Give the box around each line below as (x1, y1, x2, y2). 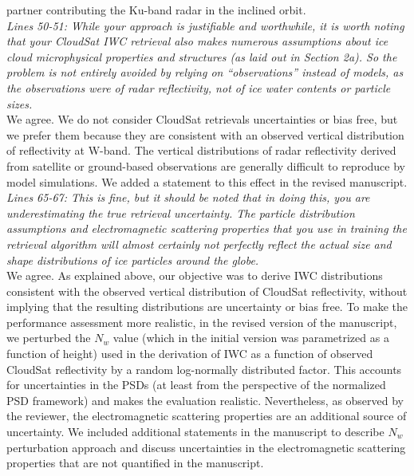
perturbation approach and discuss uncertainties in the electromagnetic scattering (6, 439, 406, 455)
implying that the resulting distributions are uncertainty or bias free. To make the (6, 298, 408, 315)
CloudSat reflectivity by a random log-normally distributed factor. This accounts (6, 360, 402, 377)
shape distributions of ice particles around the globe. (6, 251, 259, 268)
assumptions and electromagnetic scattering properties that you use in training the (6, 220, 407, 237)
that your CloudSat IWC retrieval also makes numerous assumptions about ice (6, 33, 388, 49)
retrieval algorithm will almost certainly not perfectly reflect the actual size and (6, 235, 392, 252)
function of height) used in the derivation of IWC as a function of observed (6, 345, 373, 362)
